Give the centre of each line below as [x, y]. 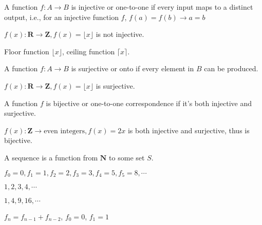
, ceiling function [88, 51]
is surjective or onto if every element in [133, 68]
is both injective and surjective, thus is [189, 130]
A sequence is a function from [51, 157]
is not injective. [120, 34]
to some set [127, 157]
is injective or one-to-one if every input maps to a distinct [162, 7]
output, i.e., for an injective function [61, 17]
